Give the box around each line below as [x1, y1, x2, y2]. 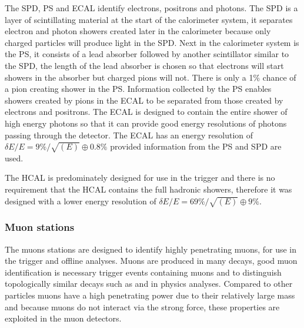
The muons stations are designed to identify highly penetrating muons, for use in [5, 243, 297, 255]
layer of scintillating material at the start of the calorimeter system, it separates [5, 13, 293, 25]
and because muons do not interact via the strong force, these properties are [5, 300, 280, 313]
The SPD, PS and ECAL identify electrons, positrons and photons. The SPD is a [5, 2, 298, 14]
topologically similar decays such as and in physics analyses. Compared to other [5, 277, 293, 290]
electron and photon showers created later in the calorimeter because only [5, 25, 271, 37]
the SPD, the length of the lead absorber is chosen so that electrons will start [5, 59, 284, 71]
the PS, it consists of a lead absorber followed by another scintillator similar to [5, 48, 289, 60]
